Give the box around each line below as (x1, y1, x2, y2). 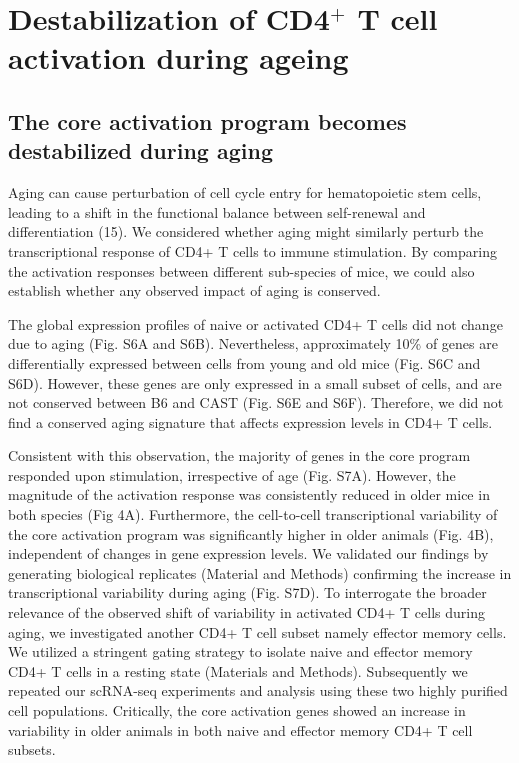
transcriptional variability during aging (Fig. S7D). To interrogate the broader (8, 582, 487, 603)
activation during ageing (8, 37, 349, 78)
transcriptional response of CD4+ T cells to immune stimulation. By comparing (8, 240, 497, 261)
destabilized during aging (8, 135, 273, 166)
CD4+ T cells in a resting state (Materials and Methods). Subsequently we (8, 660, 468, 681)
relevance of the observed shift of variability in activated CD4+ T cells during (8, 602, 485, 623)
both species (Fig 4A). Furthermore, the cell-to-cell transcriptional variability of (8, 504, 498, 525)
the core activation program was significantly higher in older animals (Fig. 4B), (8, 523, 494, 544)
